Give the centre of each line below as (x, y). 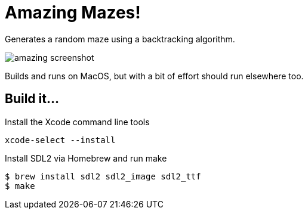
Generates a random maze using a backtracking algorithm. (120, 39)
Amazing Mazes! (73, 13)
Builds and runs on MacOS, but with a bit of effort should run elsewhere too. (154, 76)
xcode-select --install (60, 140)
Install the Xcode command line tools (77, 122)
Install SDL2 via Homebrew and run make (86, 158)
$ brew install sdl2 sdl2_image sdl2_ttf (103, 176)
